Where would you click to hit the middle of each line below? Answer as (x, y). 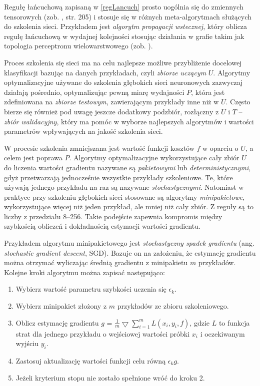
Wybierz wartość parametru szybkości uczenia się (91, 289)
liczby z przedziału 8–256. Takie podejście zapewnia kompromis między (113, 216)
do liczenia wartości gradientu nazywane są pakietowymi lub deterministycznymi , (127, 167)
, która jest (208, 92)
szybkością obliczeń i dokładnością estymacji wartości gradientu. (102, 226)
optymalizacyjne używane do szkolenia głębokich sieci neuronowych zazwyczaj (123, 82)
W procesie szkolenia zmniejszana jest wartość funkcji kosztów (99, 148)
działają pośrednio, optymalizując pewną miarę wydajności (94, 92)
